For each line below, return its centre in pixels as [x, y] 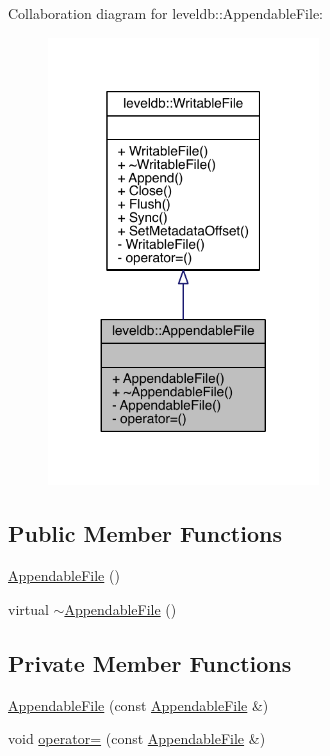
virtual [28, 608]
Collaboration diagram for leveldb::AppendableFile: [165, 13]
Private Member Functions [150, 662]
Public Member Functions [145, 533]
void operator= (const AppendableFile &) [137, 738]
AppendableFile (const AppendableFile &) [138, 704]
